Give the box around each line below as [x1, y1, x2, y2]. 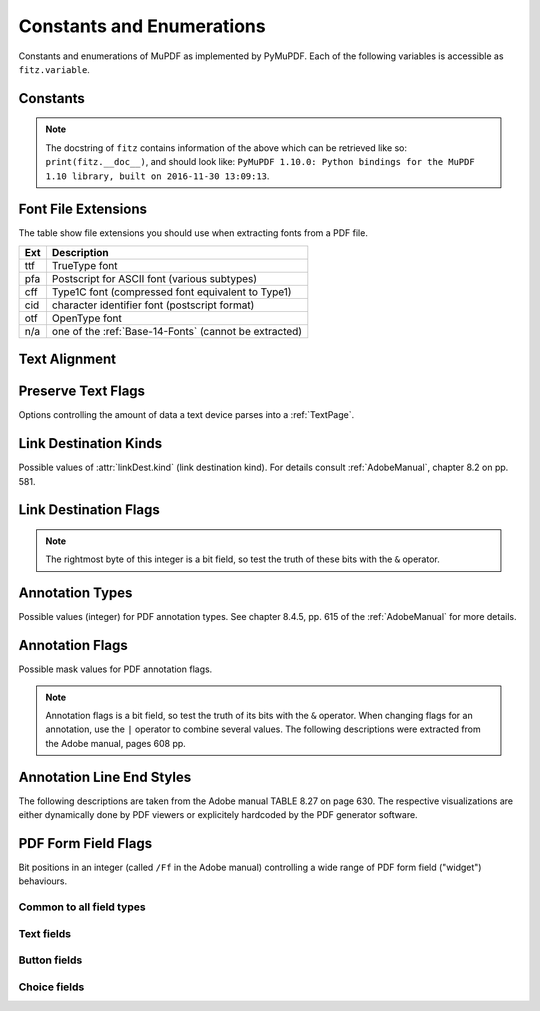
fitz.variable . [18, 63, 90, 75]
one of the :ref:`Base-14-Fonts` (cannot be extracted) [51, 324, 303, 338]
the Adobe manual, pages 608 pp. [45, 737, 187, 749]
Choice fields [18, 980, 85, 994]
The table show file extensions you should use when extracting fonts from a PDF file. [18, 227, 369, 239]
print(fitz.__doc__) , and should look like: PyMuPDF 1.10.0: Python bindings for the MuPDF [45, 156, 475, 168]
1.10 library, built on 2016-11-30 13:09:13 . [45, 170, 270, 182]
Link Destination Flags [18, 501, 160, 519]
